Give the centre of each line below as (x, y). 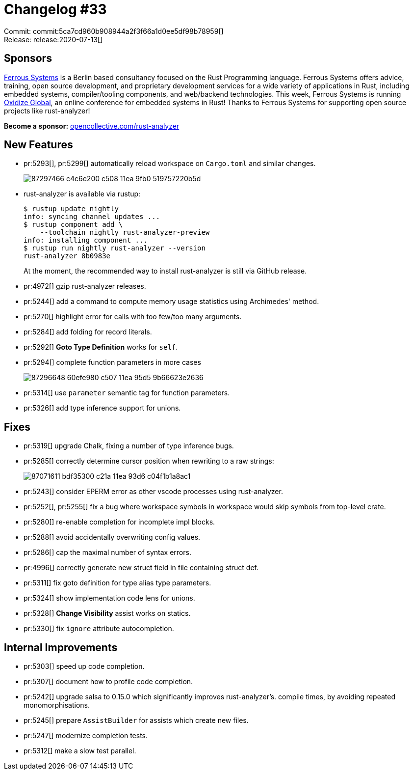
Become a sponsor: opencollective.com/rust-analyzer (92, 126)
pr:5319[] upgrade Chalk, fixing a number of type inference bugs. (129, 446)
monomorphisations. (57, 705)
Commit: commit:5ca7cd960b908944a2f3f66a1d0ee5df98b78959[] (114, 31)
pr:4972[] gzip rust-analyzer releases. (85, 286)
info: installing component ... (86, 240)
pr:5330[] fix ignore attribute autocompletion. (99, 629)
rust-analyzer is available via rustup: (82, 194)
